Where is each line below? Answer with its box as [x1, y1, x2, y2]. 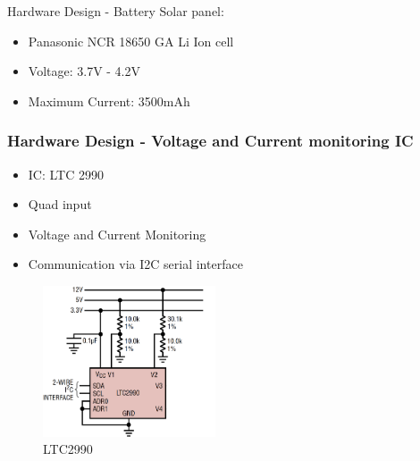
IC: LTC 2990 [28, 164, 104, 183]
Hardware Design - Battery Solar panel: [7, 2, 224, 20]
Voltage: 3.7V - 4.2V [28, 62, 141, 80]
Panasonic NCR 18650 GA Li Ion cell [28, 31, 234, 50]
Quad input [28, 195, 92, 214]
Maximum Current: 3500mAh [28, 91, 190, 110]
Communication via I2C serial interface [28, 255, 243, 273]
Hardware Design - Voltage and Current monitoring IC [7, 130, 414, 152]
